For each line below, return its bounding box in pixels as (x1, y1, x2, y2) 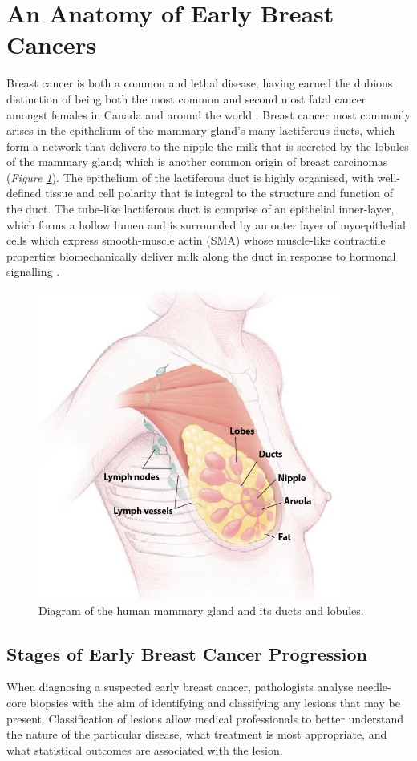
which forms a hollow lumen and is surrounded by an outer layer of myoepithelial (6, 216, 406, 233)
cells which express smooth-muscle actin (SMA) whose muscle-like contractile (6, 232, 386, 249)
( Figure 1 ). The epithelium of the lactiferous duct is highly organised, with (6, 168, 374, 185)
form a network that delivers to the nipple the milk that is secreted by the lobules (6, 137, 409, 154)
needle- (356, 678, 391, 695)
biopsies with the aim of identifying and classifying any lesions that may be (30, 694, 400, 710)
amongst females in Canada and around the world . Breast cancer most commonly (6, 106, 411, 123)
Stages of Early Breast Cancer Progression (6, 641, 368, 666)
